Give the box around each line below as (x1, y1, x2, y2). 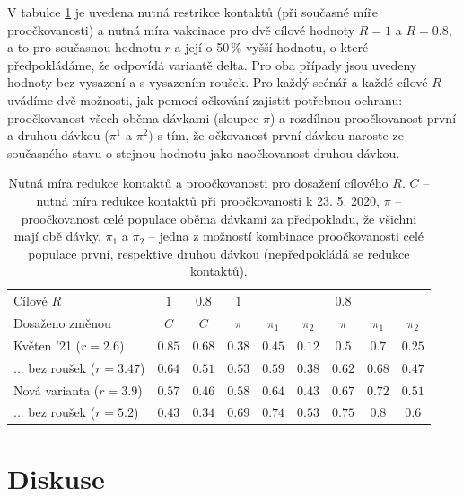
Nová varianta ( (13, 380, 100, 399)
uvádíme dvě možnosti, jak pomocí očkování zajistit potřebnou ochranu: (7, 90, 403, 109)
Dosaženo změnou (13, 314, 111, 332)
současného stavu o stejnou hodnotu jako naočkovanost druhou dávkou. (7, 143, 400, 162)
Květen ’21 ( (13, 335, 82, 354)
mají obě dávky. (13, 226, 101, 245)
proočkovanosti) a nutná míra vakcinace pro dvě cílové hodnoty (7, 20, 355, 39)
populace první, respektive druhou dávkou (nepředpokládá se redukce (28, 244, 410, 262)
